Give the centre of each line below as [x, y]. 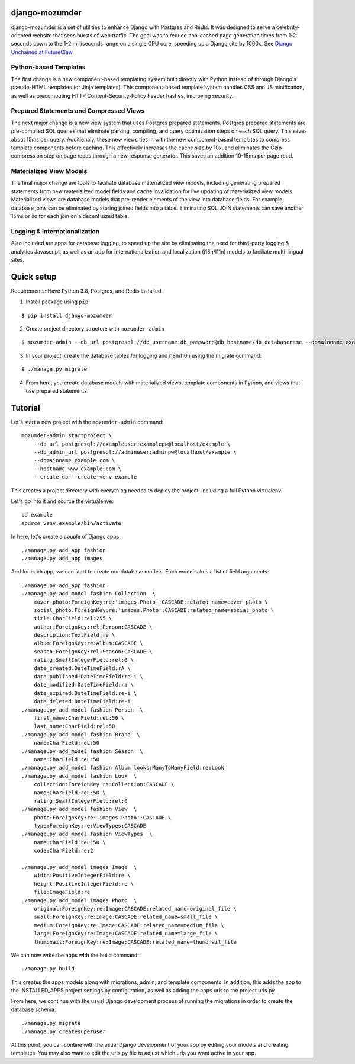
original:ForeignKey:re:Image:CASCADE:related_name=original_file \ [135, 908]
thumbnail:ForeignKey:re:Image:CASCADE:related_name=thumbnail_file [135, 942]
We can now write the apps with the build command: [75, 955]
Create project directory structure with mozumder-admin [95, 329]
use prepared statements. [57, 390]
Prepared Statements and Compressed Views [78, 111]
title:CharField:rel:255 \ [73, 618]
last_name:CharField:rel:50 [74, 726]
